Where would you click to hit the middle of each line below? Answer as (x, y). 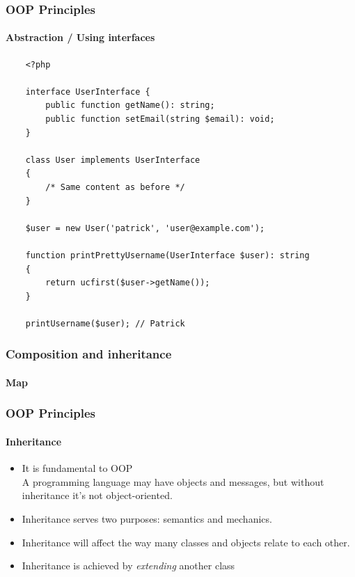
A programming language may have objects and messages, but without (173, 481)
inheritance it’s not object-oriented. (97, 495)
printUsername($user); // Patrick (105, 323)
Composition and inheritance (89, 354)
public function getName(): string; (130, 105)
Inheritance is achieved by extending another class (128, 566)
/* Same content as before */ (115, 187)
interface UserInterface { (88, 92)
